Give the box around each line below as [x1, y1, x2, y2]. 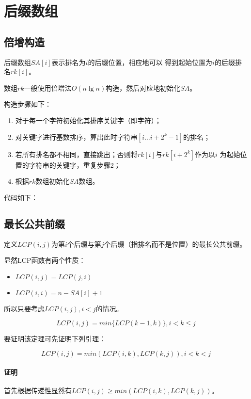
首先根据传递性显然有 [4, 385, 72, 395]
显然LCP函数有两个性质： [4, 255, 86, 265]
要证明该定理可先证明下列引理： [4, 334, 106, 344]
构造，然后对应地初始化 [106, 82, 181, 93]
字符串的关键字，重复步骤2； [29, 160, 121, 170]
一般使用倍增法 [24, 82, 72, 93]
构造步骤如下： [4, 99, 51, 109]
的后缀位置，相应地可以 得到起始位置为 [88, 57, 213, 67]
